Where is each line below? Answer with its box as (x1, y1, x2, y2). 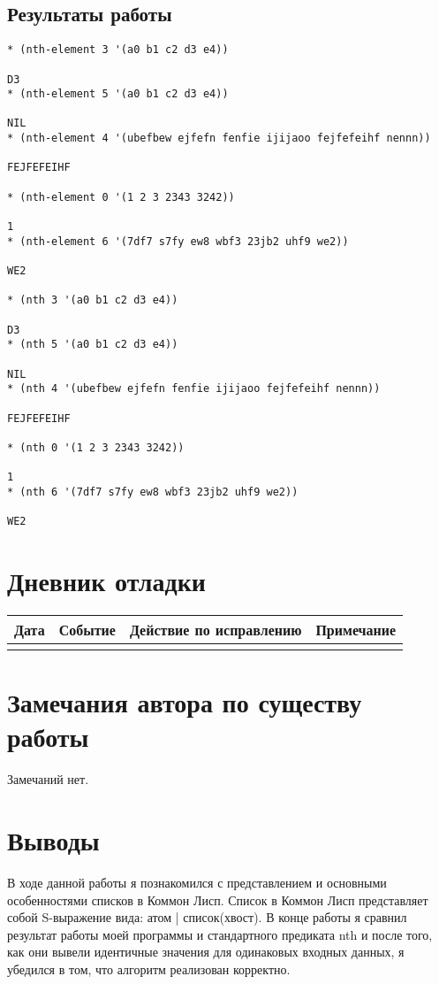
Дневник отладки (7, 563, 206, 599)
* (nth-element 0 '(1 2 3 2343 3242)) (7, 190, 235, 204)
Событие (58, 619, 116, 640)
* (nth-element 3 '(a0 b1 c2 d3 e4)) (7, 43, 229, 57)
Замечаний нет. (7, 770, 89, 788)
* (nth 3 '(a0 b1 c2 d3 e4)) (7, 294, 178, 307)
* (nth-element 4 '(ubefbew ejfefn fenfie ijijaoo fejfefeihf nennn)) (7, 132, 431, 145)
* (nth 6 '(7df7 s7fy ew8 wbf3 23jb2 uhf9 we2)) (7, 485, 299, 498)
